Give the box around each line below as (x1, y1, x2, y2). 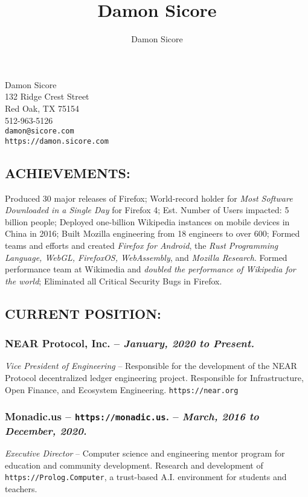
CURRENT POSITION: (5, 304, 161, 322)
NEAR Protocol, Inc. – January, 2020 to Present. (5, 336, 255, 351)
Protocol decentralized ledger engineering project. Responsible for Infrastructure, (5, 371, 304, 383)
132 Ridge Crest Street (5, 90, 89, 103)
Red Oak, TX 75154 (5, 101, 80, 114)
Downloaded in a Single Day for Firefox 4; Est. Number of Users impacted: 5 (5, 204, 289, 216)
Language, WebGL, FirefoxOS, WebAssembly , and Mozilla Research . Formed (5, 251, 287, 263)
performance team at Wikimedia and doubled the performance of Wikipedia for (5, 263, 296, 275)
